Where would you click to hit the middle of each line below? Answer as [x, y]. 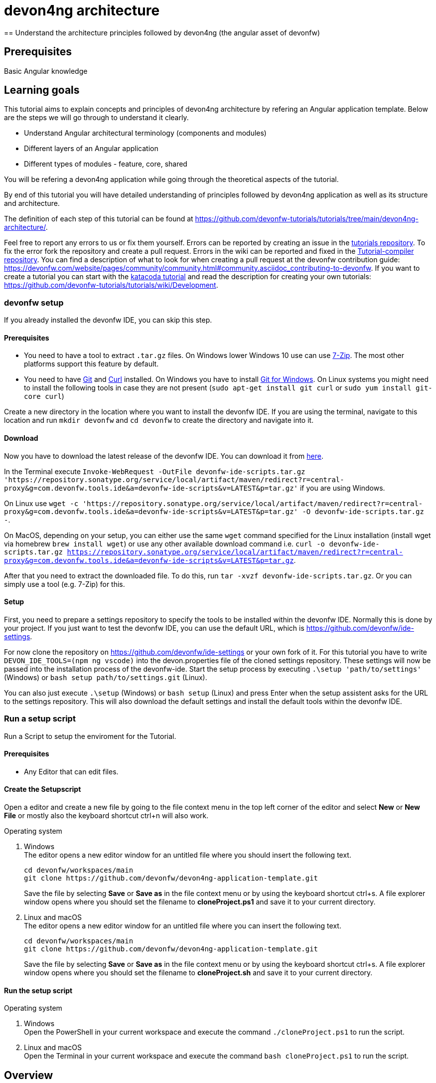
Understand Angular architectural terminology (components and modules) [145, 133]
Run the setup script [38, 990]
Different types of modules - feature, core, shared [106, 164]
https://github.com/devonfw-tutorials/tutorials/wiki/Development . [111, 285]
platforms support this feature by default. [91, 364]
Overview [29, 1075]
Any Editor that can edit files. [71, 771]
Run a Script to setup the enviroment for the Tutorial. [90, 736]
